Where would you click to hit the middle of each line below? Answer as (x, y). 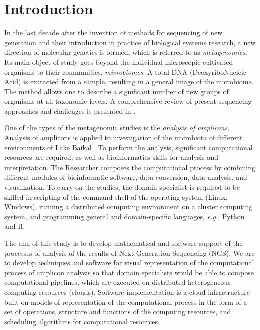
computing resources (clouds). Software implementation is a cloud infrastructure (127, 292)
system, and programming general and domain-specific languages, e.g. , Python (124, 216)
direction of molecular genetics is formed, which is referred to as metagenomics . (126, 52)
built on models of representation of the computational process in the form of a (126, 302)
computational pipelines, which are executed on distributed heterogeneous (117, 282)
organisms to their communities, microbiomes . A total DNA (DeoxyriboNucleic (125, 71)
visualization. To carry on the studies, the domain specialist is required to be (122, 187)
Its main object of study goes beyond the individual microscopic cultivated (119, 61)
